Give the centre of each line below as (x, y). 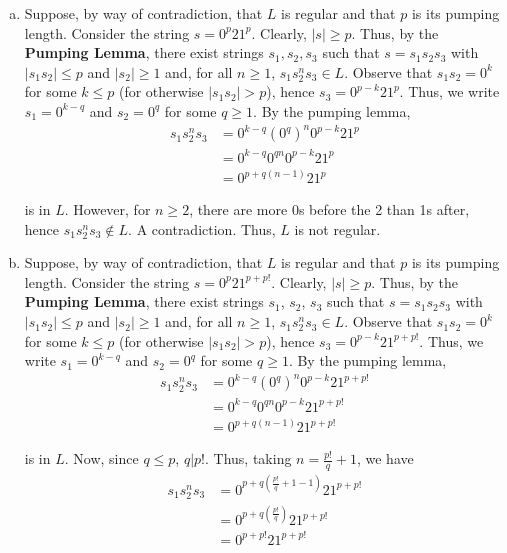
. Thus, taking (248, 458)
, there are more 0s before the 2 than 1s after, (329, 209)
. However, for (107, 209)
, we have (385, 458)
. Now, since (101, 458)
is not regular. (337, 228)
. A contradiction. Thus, (202, 228)
